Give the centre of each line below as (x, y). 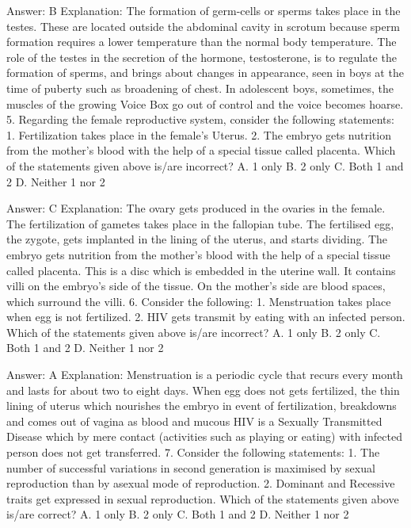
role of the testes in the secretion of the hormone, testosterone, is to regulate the (202, 57)
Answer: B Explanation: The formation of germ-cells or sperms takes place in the (204, 10)
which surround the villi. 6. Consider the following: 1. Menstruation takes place (199, 301)
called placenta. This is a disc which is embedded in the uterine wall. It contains (201, 270)
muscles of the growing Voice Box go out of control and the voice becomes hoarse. (205, 103)
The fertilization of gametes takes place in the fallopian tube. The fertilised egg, (200, 223)
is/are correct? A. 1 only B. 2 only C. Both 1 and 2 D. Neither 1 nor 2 (178, 514)
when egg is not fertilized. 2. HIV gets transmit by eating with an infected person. (206, 317)
